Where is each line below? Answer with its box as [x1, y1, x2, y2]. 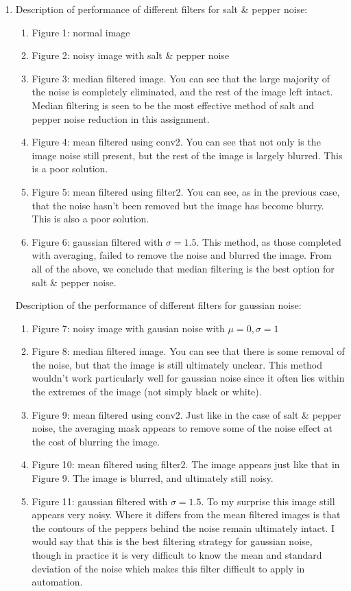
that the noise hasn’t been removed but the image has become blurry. [32, 198, 324, 212]
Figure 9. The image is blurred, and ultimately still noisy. [32, 471, 274, 485]
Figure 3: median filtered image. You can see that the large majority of [32, 71, 330, 85]
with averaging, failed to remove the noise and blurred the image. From [32, 248, 332, 262]
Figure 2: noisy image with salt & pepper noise [32, 48, 230, 62]
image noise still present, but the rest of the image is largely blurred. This [32, 148, 343, 162]
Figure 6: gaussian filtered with [32, 234, 163, 248]
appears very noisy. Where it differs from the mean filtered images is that [32, 507, 341, 522]
